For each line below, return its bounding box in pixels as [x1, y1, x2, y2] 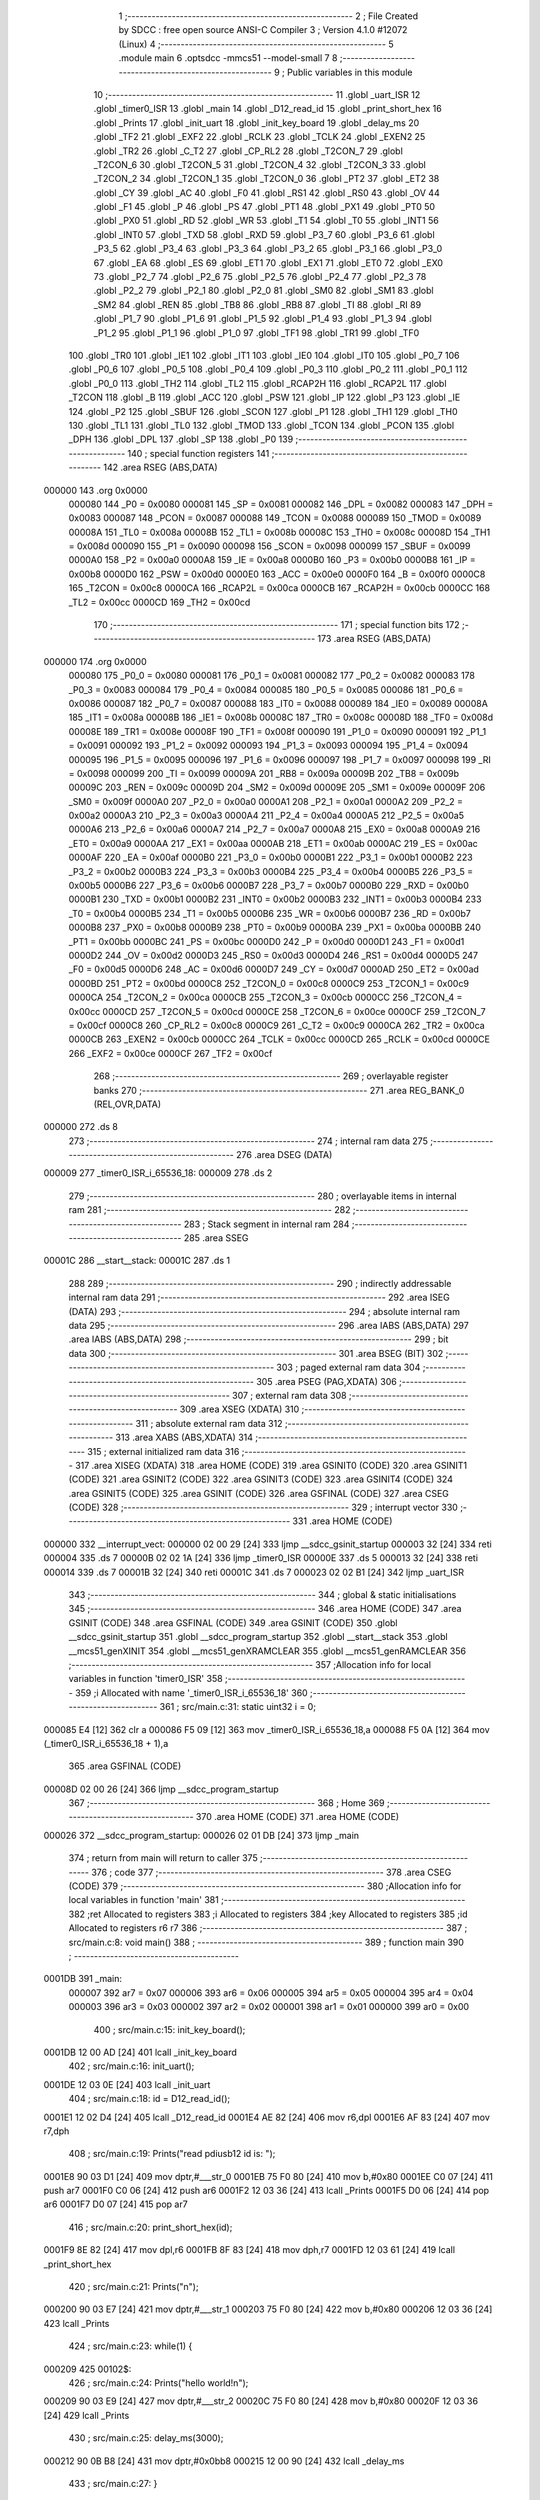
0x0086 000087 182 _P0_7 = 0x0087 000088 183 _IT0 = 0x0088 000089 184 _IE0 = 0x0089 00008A [68, 697, 489, 709]
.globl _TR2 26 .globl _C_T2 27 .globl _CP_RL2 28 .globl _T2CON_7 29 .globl [93, 145, 404, 157]
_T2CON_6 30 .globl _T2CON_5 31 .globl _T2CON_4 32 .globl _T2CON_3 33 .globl [93, 158, 427, 170]
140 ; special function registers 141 [127, 447, 270, 459]
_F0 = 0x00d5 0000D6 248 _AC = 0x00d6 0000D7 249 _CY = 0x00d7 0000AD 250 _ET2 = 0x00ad [68, 963, 480, 975]
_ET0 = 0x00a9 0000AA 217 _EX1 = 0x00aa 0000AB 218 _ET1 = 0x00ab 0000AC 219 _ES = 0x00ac [68, 837, 479, 849]
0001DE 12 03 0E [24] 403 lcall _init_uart [43, 2078, 211, 2090]
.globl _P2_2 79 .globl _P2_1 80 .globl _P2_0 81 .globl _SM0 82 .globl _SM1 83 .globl [93, 285, 434, 297]
